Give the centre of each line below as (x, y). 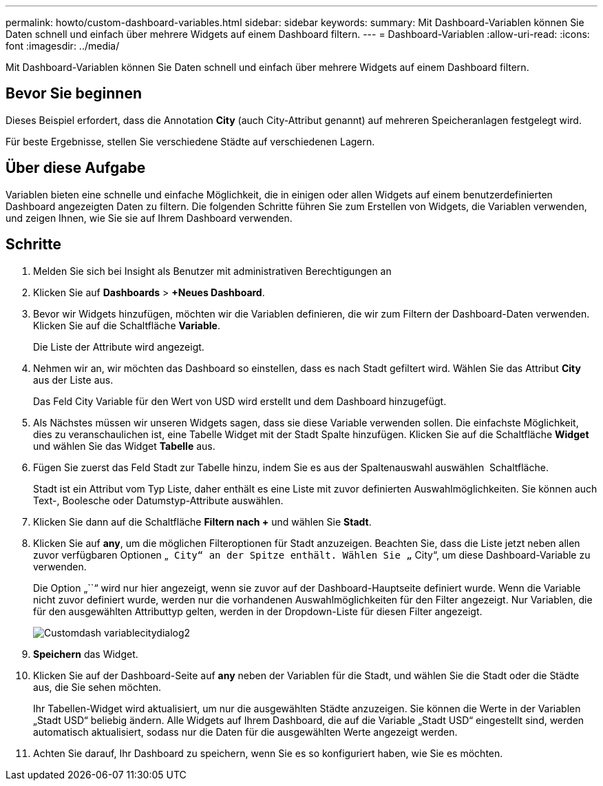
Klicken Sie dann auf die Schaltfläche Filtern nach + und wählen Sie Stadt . (202, 521)
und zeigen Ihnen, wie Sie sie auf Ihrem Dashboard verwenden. (149, 218)
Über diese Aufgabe (76, 168)
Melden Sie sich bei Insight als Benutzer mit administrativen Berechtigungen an (212, 271)
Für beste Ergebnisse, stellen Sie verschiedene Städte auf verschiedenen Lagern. (190, 141)
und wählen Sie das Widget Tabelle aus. (124, 446)
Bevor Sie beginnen (74, 94)
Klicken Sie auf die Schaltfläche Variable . (127, 325)
